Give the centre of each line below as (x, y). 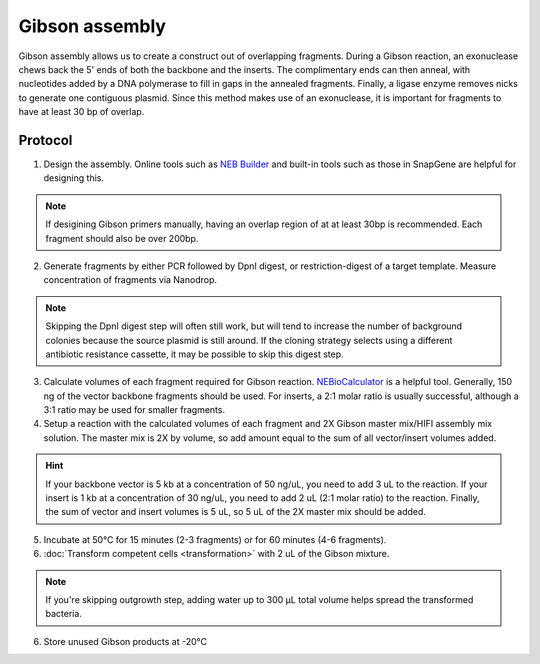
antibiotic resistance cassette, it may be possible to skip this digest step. (194, 354)
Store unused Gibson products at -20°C (125, 641)
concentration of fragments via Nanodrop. (130, 280)
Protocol (45, 140)
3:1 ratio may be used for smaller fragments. (134, 410)
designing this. (74, 178)
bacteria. (63, 614)
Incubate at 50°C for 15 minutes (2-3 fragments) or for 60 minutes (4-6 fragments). (215, 539)
